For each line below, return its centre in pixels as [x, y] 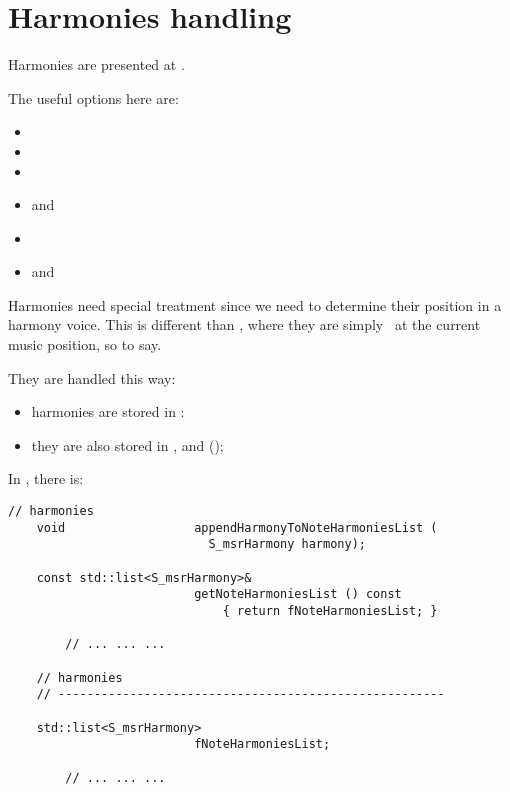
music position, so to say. [85, 344]
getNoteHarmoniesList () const [298, 594]
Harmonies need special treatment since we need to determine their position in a [255, 304]
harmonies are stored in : [108, 411]
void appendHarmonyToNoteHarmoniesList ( [237, 527]
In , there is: [46, 478]
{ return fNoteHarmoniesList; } [330, 610]
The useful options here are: [93, 97]
